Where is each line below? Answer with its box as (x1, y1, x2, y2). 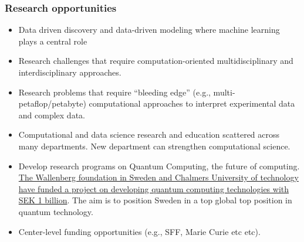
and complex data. (18, 108, 85, 121)
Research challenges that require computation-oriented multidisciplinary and (18, 54, 293, 67)
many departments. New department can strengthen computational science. (18, 139, 291, 152)
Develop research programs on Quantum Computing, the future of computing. (18, 159, 300, 172)
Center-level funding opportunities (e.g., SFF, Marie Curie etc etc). (18, 225, 261, 237)
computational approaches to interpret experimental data (89, 97, 295, 110)
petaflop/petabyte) (18, 97, 86, 110)
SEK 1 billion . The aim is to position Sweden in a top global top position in (18, 194, 292, 206)
